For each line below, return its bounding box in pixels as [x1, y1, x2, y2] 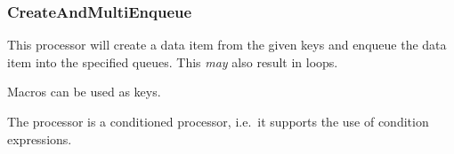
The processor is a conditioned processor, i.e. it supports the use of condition [7, 112, 429, 130]
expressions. [7, 129, 72, 148]
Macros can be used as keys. [7, 82, 161, 101]
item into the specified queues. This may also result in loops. [7, 52, 338, 71]
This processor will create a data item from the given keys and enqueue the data [7, 35, 447, 54]
